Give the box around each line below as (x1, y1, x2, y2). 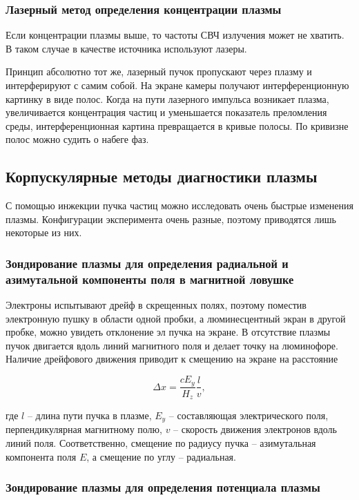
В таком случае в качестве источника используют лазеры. (6, 41, 247, 55)
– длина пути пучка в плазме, (27, 408, 152, 422)
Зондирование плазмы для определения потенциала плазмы (6, 479, 320, 496)
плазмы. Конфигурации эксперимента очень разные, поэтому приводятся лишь (6, 211, 336, 226)
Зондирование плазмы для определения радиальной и (6, 254, 289, 271)
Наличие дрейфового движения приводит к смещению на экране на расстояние (6, 352, 338, 366)
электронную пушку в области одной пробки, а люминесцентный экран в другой (6, 311, 346, 325)
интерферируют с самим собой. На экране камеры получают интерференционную (6, 78, 349, 92)
